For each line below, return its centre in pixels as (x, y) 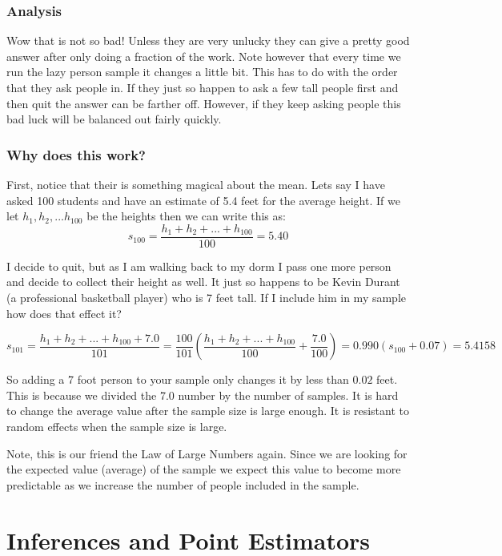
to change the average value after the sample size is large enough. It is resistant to (208, 411)
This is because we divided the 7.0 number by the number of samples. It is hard (203, 395)
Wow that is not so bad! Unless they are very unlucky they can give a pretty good (208, 40)
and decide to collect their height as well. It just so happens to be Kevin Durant (203, 282)
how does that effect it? (64, 313)
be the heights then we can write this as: (186, 216)
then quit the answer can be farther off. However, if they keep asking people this (204, 103)
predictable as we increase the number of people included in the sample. (183, 484)
